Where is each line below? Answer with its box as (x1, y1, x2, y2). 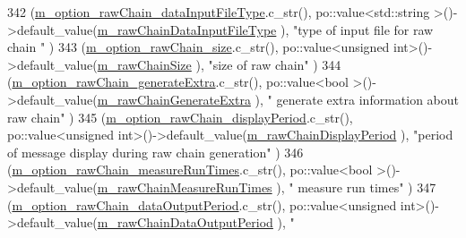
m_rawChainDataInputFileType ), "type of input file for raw (97, 20, 434, 38)
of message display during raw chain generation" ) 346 (7, 142, 304, 161)
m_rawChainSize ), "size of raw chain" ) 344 (97, 55, 341, 73)
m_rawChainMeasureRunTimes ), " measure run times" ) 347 (97, 177, 436, 196)
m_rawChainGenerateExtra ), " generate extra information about (97, 89, 460, 108)
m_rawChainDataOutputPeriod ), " (97, 213, 295, 232)
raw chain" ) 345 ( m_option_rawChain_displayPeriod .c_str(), (7, 107, 353, 126)
